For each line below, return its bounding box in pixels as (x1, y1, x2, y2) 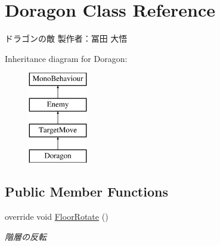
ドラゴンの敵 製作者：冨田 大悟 (5, 32, 128, 45)
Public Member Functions (5, 182, 168, 201)
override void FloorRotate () (5, 210, 109, 223)
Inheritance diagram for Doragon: (5, 52, 128, 64)
